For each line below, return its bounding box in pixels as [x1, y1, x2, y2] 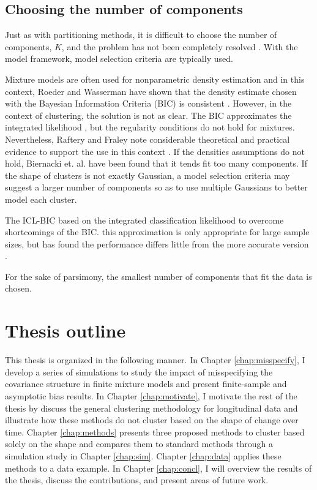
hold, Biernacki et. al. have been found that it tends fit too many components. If [5, 157, 307, 170]
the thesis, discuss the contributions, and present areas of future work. [5, 473, 269, 486]
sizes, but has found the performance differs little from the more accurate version [5, 237, 309, 250]
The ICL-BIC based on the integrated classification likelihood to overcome [5, 213, 284, 226]
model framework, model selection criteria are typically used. [5, 52, 233, 65]
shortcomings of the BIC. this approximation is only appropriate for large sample [5, 225, 310, 238]
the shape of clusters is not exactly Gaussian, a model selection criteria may [5, 168, 290, 181]
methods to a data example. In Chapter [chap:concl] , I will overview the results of [5, 461, 312, 474]
